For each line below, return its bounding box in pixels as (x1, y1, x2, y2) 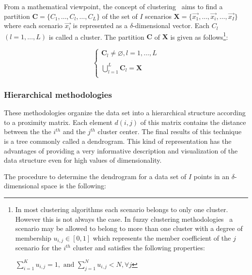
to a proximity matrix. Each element (4, 117, 112, 127)
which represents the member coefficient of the (93, 232, 231, 243)
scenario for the (15, 243, 62, 253)
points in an (193, 171, 230, 181)
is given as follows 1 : (170, 30, 228, 42)
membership (15, 232, 51, 243)
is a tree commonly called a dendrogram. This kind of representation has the (4, 136, 232, 146)
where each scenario (4, 20, 63, 31)
